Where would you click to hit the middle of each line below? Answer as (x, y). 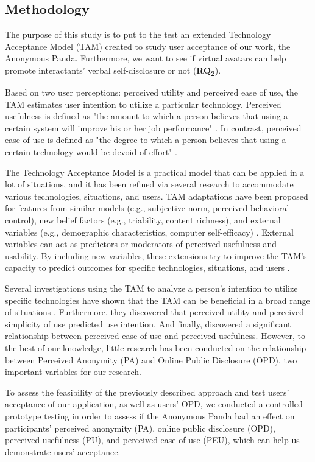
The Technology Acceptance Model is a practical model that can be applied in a (155, 172)
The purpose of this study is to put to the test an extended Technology (138, 34)
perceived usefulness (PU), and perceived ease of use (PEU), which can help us (152, 440)
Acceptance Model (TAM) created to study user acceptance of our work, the (148, 46)
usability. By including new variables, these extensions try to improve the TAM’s (156, 255)
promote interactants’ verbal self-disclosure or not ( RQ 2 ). (113, 71)
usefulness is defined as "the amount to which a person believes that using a (147, 116)
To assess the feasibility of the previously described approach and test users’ (147, 392)
